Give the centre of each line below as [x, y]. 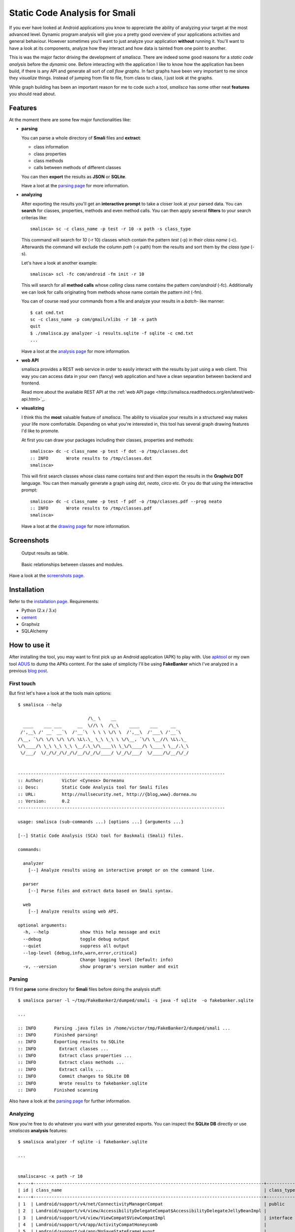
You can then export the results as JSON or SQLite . [74, 176]
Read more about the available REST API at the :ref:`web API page [88, 392]
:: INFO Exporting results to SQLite [71, 1042]
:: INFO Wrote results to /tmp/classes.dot [91, 458]
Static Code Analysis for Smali [72, 13]
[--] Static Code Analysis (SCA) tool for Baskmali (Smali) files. [101, 836]
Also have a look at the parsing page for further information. [70, 1101]
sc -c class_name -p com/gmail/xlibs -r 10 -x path [94, 319]
